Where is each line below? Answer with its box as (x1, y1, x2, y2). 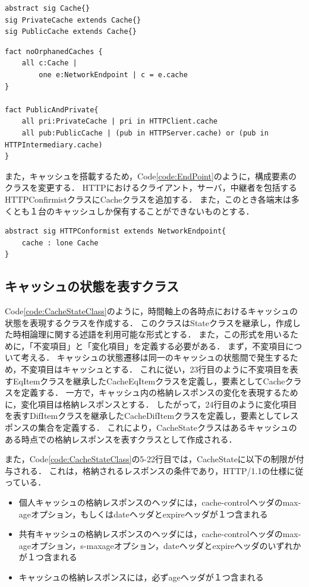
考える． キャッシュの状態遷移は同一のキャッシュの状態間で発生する (21, 351, 290, 364)
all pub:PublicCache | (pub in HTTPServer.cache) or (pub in (21, 128, 269, 137)
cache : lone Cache (21, 238, 99, 247)
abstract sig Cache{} (5, 4, 90, 12)
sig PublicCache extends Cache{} (5, 27, 137, 36)
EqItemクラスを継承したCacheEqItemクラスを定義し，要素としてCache (12, 374, 285, 387)
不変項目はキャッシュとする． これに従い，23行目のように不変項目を (21, 363, 290, 375)
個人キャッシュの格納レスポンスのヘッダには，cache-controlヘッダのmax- (18, 496, 301, 508)
